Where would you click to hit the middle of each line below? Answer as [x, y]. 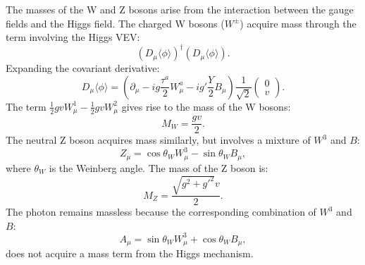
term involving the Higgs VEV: [73, 37]
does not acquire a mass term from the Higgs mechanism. [130, 253]
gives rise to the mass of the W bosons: [206, 106]
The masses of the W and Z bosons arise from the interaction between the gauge [180, 9]
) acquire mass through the [298, 23]
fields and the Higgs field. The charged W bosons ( [115, 23]
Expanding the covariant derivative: [83, 68]
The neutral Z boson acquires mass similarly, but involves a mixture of [158, 140]
